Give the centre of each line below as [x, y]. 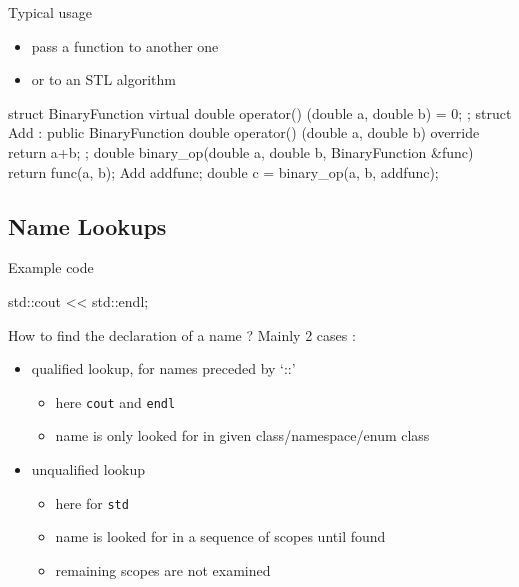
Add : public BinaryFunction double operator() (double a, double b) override [244, 132]
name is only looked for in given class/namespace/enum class [242, 435]
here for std [92, 502]
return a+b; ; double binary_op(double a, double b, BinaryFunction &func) [241, 151]
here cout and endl [115, 401]
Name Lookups [87, 225]
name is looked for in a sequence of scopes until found [220, 536]
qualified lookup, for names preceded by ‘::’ [163, 368]
